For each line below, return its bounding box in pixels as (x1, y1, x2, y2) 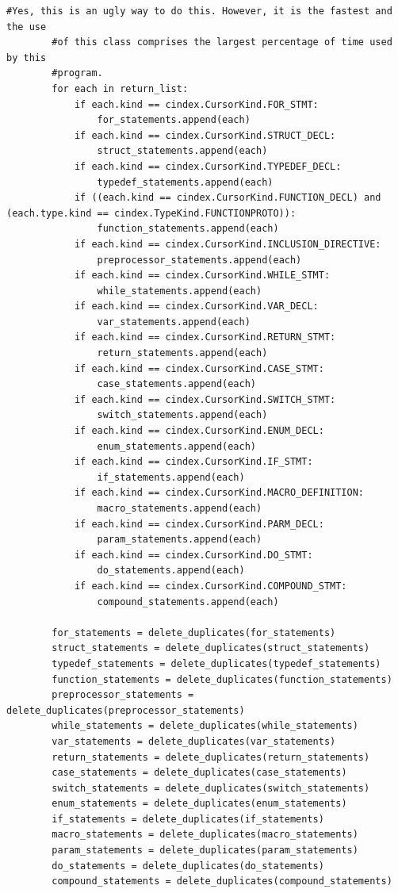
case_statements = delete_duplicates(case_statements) (52, 767, 347, 779)
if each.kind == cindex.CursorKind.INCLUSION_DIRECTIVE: (74, 238, 381, 250)
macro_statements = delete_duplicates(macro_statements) (52, 829, 358, 841)
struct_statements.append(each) (97, 145, 268, 157)
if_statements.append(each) (97, 471, 245, 483)
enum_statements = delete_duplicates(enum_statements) (52, 798, 347, 810)
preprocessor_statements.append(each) (97, 254, 302, 266)
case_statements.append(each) (97, 378, 256, 390)
